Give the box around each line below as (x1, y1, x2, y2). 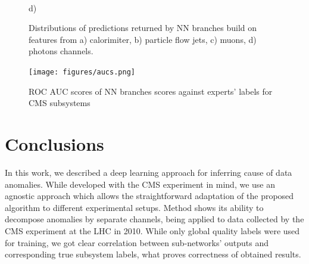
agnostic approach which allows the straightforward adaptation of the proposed (5, 190, 294, 202)
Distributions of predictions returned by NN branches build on (29, 21, 257, 34)
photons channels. (29, 45, 93, 57)
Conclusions (5, 132, 104, 156)
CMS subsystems (29, 97, 90, 109)
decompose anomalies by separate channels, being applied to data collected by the (5, 213, 304, 225)
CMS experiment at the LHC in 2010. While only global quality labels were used (5, 224, 300, 237)
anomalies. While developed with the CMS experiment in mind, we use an (5, 178, 276, 190)
